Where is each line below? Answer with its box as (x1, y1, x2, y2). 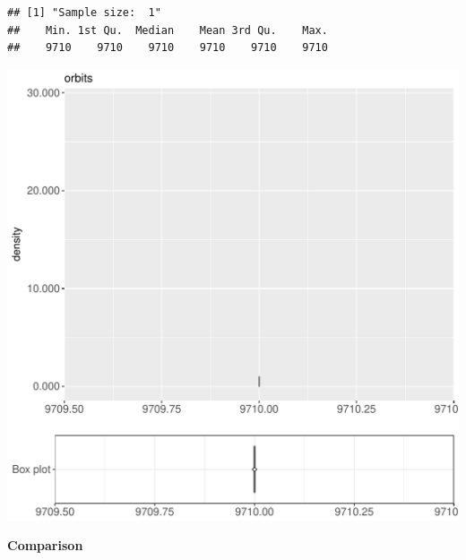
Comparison (7, 536, 83, 555)
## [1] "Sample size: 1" (7, 6, 161, 19)
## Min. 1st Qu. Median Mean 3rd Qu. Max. (7, 23, 328, 37)
